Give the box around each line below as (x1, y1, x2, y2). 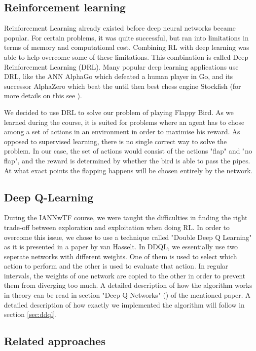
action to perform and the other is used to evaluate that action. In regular (4, 261, 228, 271)
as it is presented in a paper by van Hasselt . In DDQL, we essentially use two (4, 241, 238, 252)
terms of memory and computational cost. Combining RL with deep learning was (4, 42, 249, 52)
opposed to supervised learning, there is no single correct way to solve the (4, 136, 227, 146)
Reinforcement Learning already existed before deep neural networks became (4, 23, 236, 33)
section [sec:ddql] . (4, 309, 57, 319)
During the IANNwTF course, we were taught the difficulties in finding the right (4, 212, 248, 223)
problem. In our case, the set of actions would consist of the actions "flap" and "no (4, 146, 253, 156)
